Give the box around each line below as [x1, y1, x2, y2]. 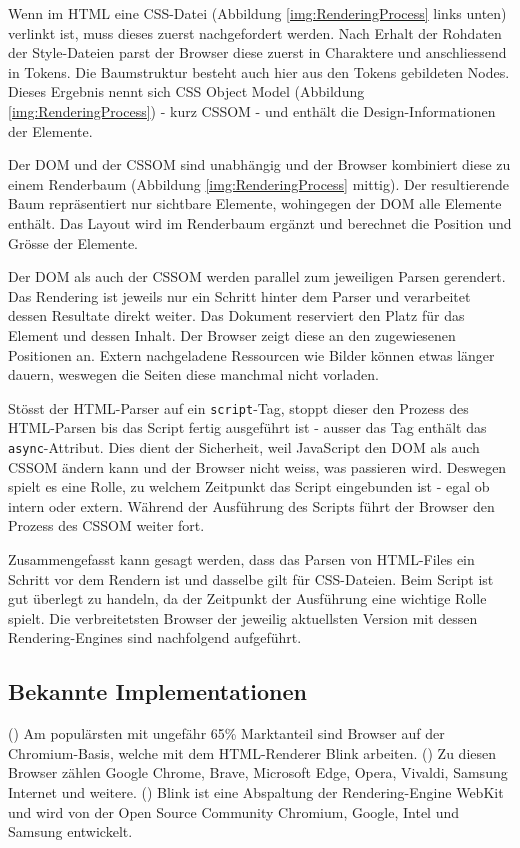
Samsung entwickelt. [8, 821, 133, 842]
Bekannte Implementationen [8, 676, 307, 707]
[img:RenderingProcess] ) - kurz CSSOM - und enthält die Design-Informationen [8, 100, 496, 121]
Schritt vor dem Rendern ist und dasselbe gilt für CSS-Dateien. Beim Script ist [8, 568, 494, 589]
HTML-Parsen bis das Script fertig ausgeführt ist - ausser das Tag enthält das [8, 417, 487, 438]
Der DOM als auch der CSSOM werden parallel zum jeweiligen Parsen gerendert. [8, 266, 506, 287]
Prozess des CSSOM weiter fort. [8, 515, 205, 536]
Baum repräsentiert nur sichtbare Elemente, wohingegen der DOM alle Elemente [8, 193, 502, 214]
